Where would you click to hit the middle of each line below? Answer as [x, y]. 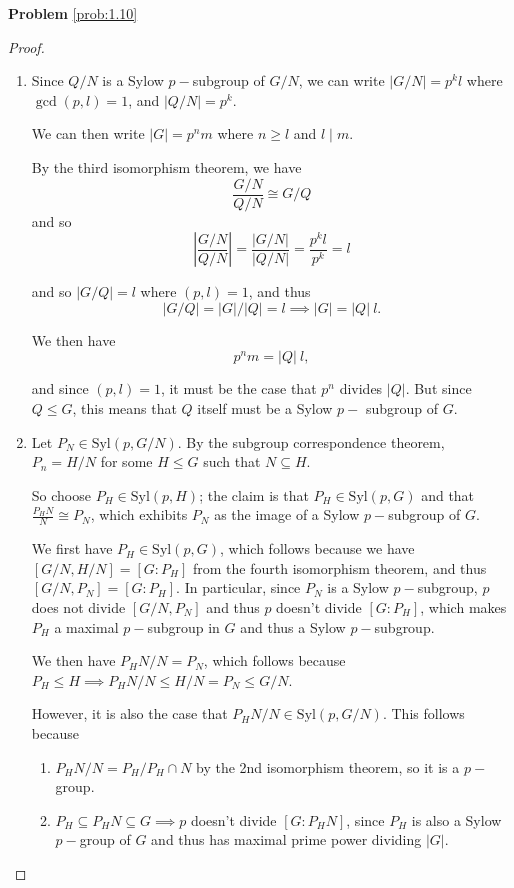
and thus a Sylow [293, 626]
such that [232, 461]
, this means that [124, 408]
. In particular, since [238, 587]
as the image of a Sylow [287, 514]
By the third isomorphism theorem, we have [166, 166]
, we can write [341, 80]
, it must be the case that [238, 388]
